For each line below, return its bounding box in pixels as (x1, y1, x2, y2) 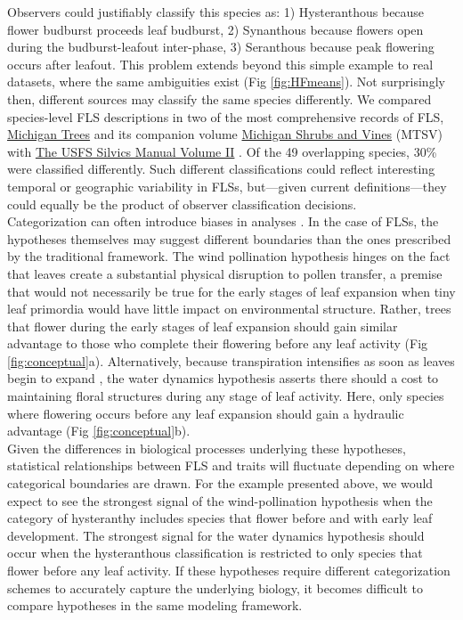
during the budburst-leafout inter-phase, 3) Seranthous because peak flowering (7, 37, 435, 56)
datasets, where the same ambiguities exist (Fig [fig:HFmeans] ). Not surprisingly (7, 72, 445, 91)
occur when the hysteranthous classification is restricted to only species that (7, 543, 423, 562)
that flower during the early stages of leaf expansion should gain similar (7, 316, 398, 335)
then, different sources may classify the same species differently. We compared (7, 89, 432, 108)
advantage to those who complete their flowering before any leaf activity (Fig (7, 334, 428, 353)
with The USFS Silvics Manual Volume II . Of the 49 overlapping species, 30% (7, 142, 437, 160)
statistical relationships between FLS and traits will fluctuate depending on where (7, 456, 455, 475)
